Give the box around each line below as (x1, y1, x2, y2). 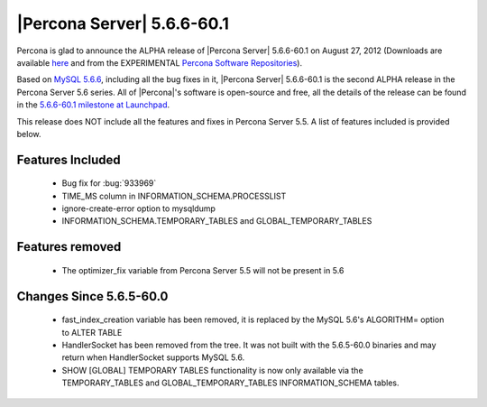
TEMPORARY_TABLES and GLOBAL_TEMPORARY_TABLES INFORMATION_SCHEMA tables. (61, 377, 400, 388)
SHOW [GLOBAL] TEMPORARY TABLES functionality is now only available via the (61, 365, 364, 375)
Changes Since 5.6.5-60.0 (16, 289, 169, 304)
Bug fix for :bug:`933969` (61, 178, 157, 189)
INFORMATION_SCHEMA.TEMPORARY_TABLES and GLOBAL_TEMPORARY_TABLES (61, 216, 372, 227)
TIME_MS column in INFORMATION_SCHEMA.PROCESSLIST (61, 190, 287, 201)
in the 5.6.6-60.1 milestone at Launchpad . (16, 99, 170, 110)
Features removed (16, 239, 122, 254)
